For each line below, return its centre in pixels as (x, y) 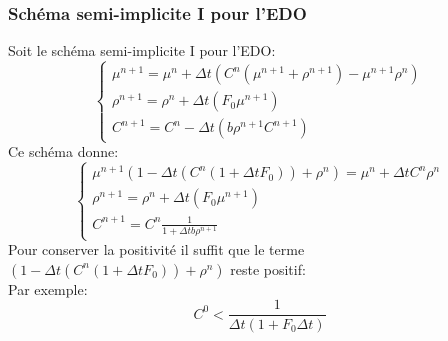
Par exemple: (48, 288)
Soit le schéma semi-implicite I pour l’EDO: (142, 50)
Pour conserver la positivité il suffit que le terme (156, 249)
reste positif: (268, 268)
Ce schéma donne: (63, 151)
